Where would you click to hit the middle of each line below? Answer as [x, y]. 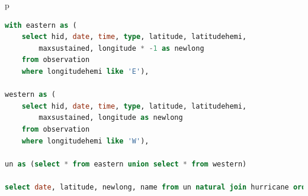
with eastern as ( [41, 25]
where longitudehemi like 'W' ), [85, 141]
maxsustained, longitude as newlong [111, 118]
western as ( [30, 95]
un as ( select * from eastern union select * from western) [126, 164]
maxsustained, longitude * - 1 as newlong [121, 48]
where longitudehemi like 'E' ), [85, 71]
